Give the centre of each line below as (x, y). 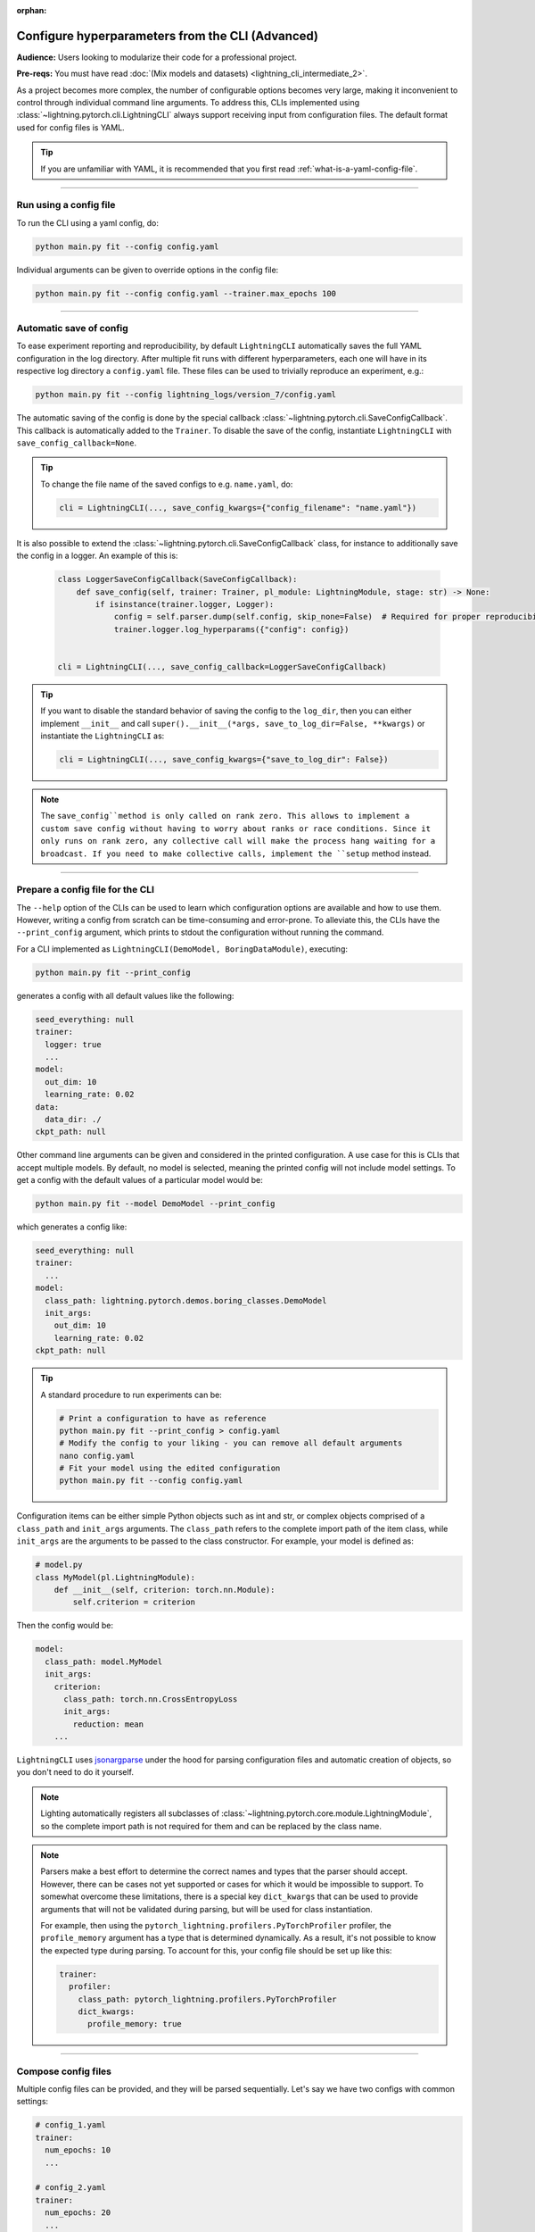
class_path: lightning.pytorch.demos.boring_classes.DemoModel (186, 1300)
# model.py (59, 1565)
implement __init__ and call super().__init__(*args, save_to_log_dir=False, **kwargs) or (233, 723)
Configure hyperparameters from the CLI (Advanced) (168, 36)
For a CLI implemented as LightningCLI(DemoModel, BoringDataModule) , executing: (182, 949)
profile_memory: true (135, 2024)
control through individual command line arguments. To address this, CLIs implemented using (188, 103)
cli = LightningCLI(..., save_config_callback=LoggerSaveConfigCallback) (222, 666)
